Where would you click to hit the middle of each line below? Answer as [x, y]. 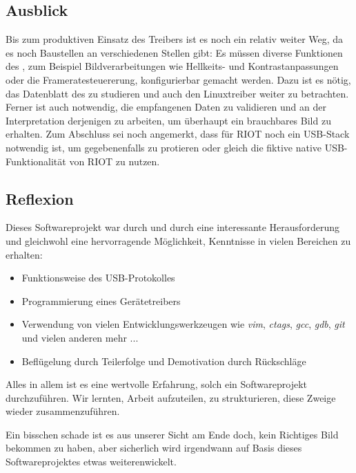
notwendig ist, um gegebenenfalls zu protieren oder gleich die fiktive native [164, 147]
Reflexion [40, 198]
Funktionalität [36, 161]
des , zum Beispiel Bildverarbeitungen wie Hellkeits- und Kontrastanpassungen [172, 66]
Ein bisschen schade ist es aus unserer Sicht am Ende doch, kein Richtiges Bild [172, 434]
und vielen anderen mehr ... [80, 337]
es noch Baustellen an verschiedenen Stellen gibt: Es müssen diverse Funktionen [174, 52]
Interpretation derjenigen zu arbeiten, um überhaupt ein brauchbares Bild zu [168, 120]
